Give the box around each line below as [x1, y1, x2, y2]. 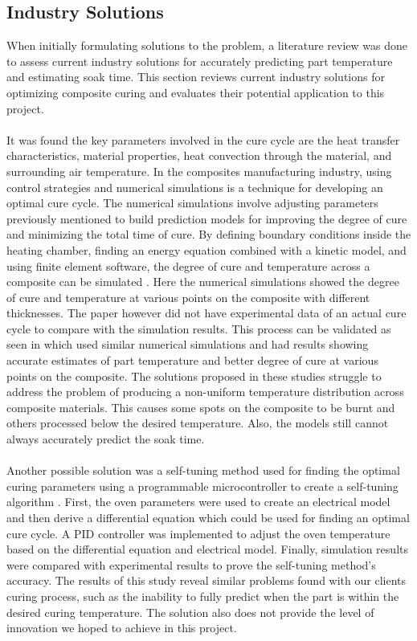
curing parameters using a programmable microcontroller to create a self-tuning [6, 477, 399, 494]
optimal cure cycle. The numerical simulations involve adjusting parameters [6, 194, 378, 211]
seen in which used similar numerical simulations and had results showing [6, 336, 369, 353]
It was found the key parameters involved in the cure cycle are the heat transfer [6, 131, 400, 148]
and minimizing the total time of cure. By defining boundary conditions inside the [6, 226, 411, 243]
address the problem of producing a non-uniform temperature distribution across [6, 383, 404, 400]
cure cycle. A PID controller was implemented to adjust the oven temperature [6, 525, 390, 541]
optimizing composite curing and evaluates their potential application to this [6, 84, 385, 100]
